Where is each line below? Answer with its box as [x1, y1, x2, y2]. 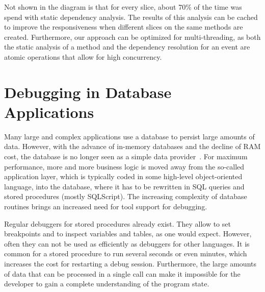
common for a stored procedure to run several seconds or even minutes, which [4, 248, 247, 259]
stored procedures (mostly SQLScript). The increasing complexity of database [4, 191, 247, 202]
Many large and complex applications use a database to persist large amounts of [4, 131, 255, 141]
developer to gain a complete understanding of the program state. [4, 278, 209, 289]
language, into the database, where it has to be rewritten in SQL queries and [4, 181, 245, 191]
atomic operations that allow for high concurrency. [4, 51, 162, 62]
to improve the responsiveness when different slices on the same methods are [4, 21, 243, 32]
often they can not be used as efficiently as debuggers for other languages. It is [4, 238, 250, 249]
